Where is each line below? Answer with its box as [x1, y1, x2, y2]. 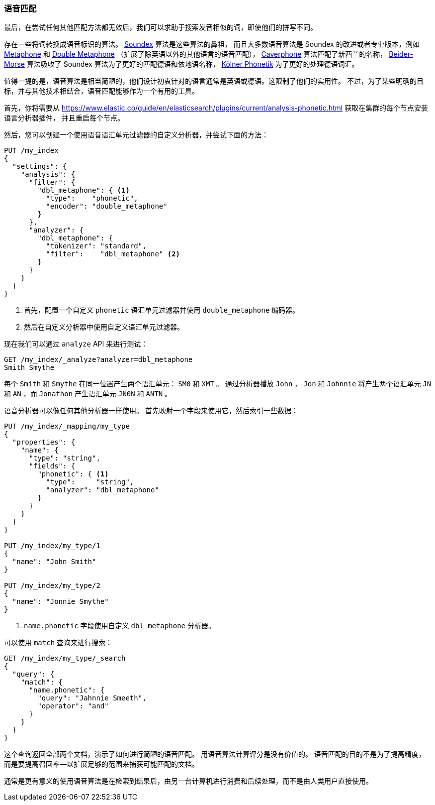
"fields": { [29, 462, 76, 470]
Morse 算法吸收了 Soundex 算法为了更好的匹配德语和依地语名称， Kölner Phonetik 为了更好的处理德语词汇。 [4, 60, 359, 69]
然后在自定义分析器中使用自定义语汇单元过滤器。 [24, 323, 184, 332]
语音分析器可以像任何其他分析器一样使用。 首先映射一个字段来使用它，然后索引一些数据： [4, 406, 298, 415]
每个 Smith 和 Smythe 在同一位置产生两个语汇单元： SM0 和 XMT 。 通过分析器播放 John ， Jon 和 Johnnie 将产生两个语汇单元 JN [4, 379, 432, 388]
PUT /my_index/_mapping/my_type [4, 422, 130, 431]
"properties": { [12, 438, 76, 447]
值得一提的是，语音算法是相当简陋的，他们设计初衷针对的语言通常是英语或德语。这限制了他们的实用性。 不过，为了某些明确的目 [4, 77, 424, 86]
